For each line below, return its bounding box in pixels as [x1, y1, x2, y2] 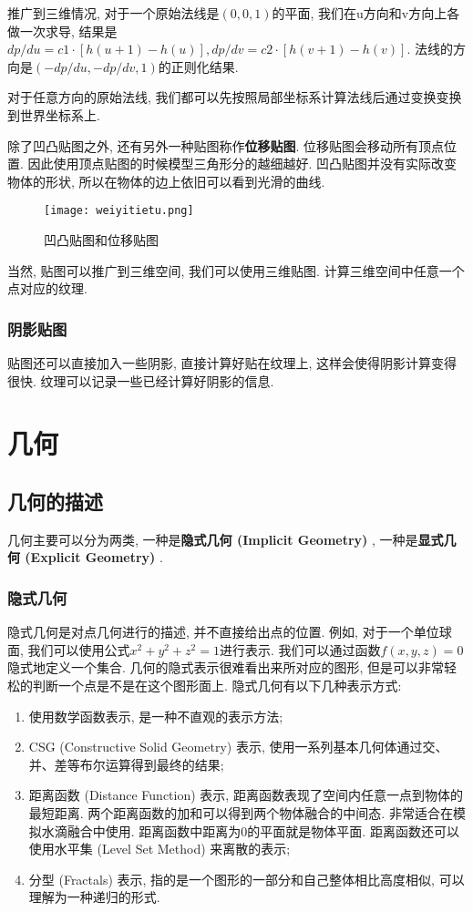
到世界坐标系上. [7, 105, 100, 124]
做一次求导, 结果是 [7, 21, 118, 40]
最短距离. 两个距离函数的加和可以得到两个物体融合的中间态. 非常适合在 [28, 803, 453, 822]
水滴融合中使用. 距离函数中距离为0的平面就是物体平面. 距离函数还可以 [41, 821, 459, 840]
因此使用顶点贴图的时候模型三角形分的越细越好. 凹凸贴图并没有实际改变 [27, 154, 458, 173]
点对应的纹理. [7, 279, 87, 298]
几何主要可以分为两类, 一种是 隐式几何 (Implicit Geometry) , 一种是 [7, 529, 418, 548]
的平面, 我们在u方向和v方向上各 [272, 4, 460, 22]
